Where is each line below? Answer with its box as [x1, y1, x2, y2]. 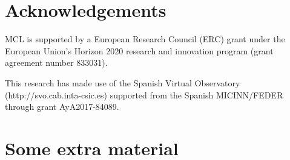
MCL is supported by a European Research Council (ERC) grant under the [5, 33, 285, 45]
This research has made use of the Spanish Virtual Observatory [5, 76, 240, 89]
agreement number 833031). [5, 56, 108, 69]
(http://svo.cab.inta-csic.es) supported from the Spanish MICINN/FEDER [5, 88, 283, 101]
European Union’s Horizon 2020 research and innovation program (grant [5, 44, 274, 57]
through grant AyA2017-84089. [5, 100, 119, 113]
